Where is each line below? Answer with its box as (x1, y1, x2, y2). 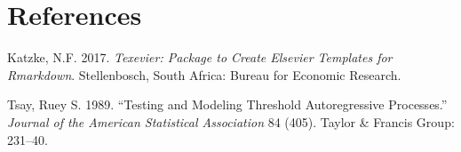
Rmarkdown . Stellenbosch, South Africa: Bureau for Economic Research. (7, 65, 401, 84)
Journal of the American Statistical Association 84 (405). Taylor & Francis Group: (7, 112, 455, 131)
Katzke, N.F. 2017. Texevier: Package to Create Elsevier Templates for (7, 48, 393, 67)
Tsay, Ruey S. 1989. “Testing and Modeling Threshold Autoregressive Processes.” (7, 95, 448, 114)
